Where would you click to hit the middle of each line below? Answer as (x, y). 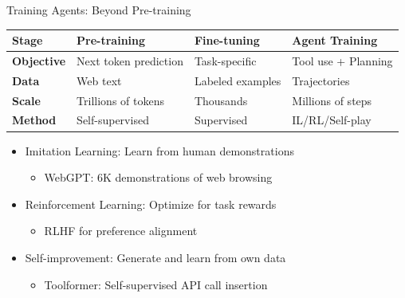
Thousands (221, 100)
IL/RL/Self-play (332, 120)
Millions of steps (332, 100)
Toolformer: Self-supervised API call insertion (156, 284)
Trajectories (321, 80)
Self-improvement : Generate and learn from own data (155, 257)
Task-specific (225, 60)
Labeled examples (238, 80)
